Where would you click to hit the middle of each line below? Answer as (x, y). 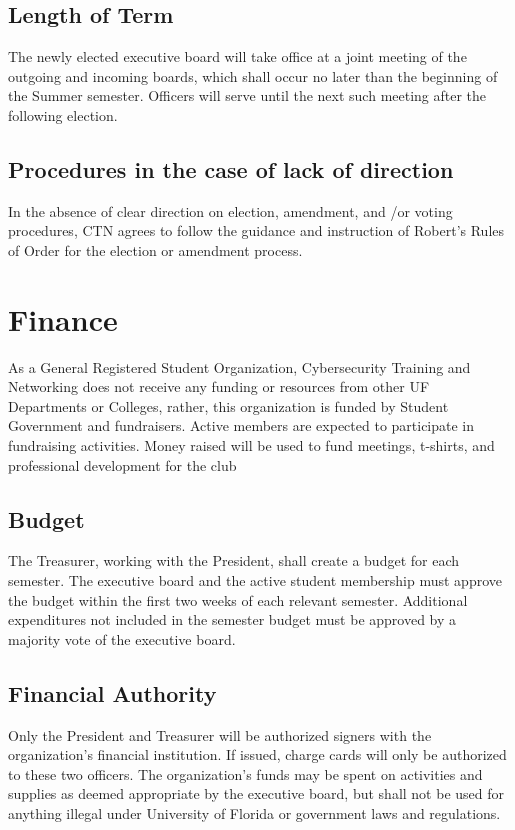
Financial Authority (112, 692)
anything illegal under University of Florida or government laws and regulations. (254, 813)
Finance (63, 318)
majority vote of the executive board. (122, 638)
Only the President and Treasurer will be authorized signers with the (220, 734)
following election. (63, 114)
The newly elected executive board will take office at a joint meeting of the (237, 56)
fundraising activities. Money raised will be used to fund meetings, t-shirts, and (251, 445)
